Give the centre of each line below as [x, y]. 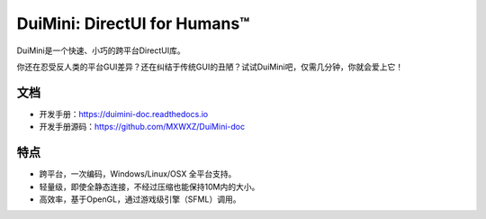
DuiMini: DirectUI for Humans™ [133, 23]
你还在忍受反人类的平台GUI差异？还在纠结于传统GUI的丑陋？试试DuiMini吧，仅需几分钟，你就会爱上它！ [210, 67]
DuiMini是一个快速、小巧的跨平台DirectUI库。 [101, 50]
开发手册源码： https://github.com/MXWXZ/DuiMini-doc [142, 127]
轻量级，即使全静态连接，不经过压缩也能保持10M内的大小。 [149, 187]
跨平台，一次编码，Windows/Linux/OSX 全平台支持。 [138, 174]
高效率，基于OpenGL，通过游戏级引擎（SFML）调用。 [140, 199]
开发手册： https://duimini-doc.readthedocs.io [124, 114]
